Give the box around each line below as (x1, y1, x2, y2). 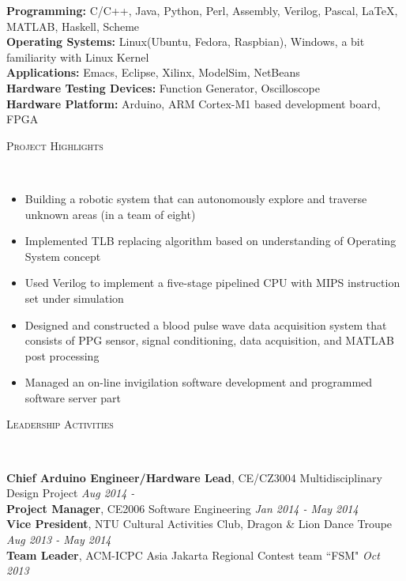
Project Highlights (6, 137, 103, 153)
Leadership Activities (6, 416, 114, 432)
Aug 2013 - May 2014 (6, 531, 111, 548)
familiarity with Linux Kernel (6, 48, 149, 65)
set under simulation (24, 289, 124, 306)
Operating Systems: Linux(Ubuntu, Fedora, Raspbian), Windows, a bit (6, 33, 365, 50)
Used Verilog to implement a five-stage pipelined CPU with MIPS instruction (24, 274, 400, 291)
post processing (24, 347, 100, 364)
